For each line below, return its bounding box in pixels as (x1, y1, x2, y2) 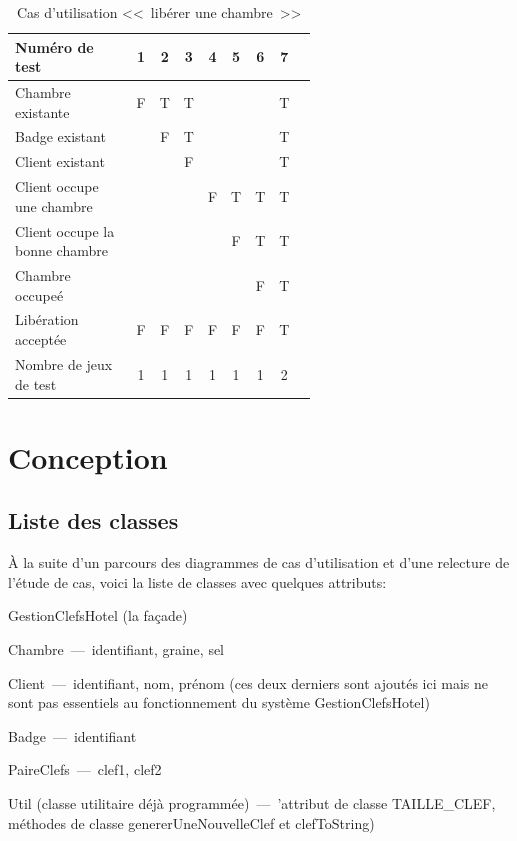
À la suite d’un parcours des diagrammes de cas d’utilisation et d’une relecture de (8, 552, 510, 573)
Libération (15, 309, 79, 330)
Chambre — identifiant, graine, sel (8, 638, 225, 659)
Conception (8, 436, 168, 477)
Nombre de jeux (15, 353, 113, 374)
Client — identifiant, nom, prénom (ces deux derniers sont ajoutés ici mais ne (8, 672, 488, 693)
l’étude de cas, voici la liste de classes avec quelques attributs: (8, 571, 387, 592)
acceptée (15, 329, 67, 350)
